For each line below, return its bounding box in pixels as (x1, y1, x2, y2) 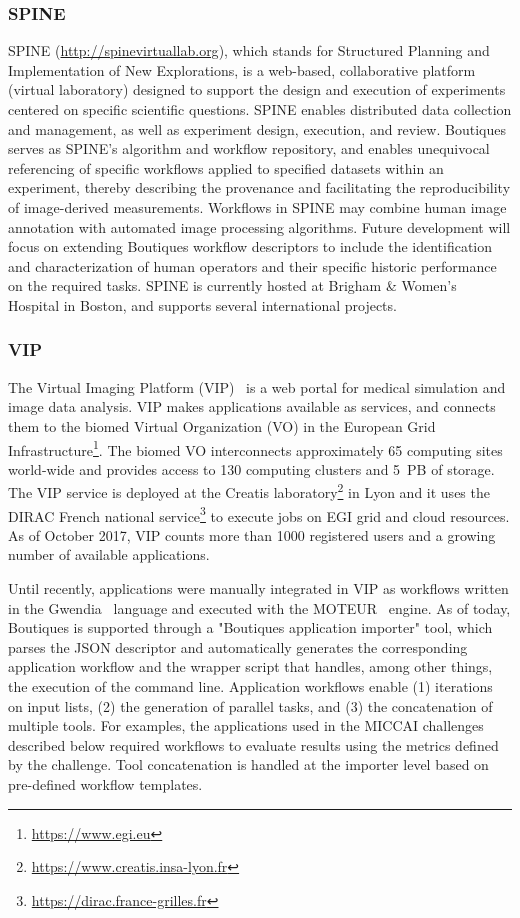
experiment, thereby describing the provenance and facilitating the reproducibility (8, 177, 511, 198)
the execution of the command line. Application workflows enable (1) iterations (8, 676, 493, 697)
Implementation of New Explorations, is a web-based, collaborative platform (8, 59, 476, 80)
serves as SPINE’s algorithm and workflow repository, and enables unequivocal (8, 138, 490, 159)
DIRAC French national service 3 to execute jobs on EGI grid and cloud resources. (8, 502, 510, 526)
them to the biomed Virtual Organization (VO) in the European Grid (8, 415, 436, 436)
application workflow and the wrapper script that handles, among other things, (8, 656, 493, 677)
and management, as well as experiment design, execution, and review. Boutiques (8, 118, 506, 139)
